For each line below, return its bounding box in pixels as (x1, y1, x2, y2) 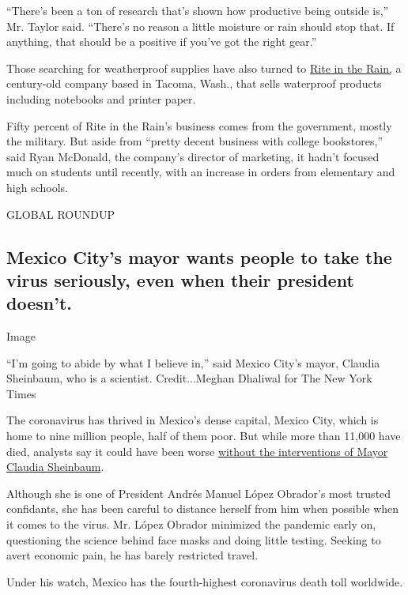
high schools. (6, 179, 68, 195)
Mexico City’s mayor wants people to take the (6, 244, 392, 269)
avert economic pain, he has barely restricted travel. (6, 547, 259, 563)
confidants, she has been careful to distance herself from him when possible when (6, 500, 399, 517)
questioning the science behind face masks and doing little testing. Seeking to (6, 531, 381, 548)
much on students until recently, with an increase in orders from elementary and (6, 164, 395, 180)
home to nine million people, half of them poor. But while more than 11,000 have (6, 427, 401, 444)
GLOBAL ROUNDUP (6, 205, 115, 222)
